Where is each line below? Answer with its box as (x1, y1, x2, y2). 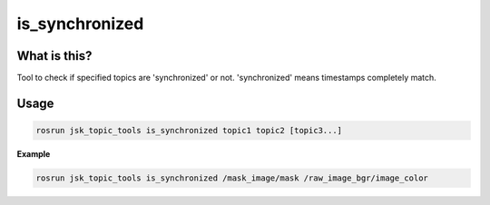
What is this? (16, 48, 93, 63)
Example (16, 149, 51, 160)
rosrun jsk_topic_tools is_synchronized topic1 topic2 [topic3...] (35, 125, 343, 136)
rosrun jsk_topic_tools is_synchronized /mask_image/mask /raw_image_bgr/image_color (35, 173, 428, 183)
